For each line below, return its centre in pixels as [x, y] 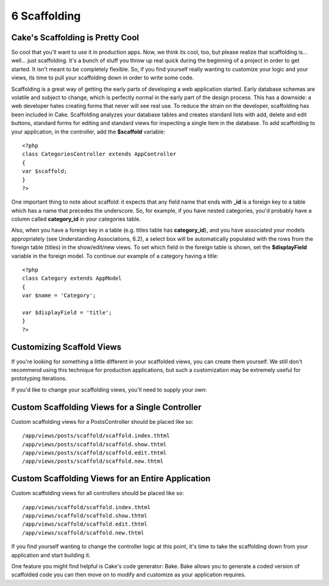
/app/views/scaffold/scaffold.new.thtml [83, 533]
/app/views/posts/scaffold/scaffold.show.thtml [94, 444]
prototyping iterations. [39, 379]
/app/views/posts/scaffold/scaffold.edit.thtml [94, 452]
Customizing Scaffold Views [66, 347]
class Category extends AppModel [72, 278]
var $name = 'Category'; [59, 295]
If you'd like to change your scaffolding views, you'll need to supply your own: [109, 390]
